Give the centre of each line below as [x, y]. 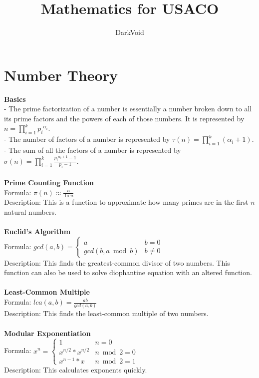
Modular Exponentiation [47, 333]
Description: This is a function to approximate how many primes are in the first [126, 202]
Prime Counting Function [49, 182]
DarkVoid [130, 32]
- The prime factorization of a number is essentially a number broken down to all [128, 109]
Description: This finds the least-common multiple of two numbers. [106, 313]
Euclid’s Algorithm [37, 231]
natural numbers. [30, 211]
